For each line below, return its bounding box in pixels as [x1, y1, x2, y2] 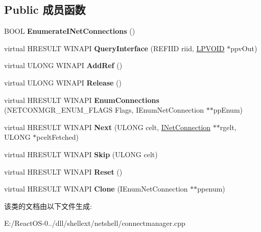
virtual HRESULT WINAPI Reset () [4, 166, 123, 177]
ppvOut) [230, 43, 257, 53]
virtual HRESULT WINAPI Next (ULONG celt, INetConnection [4, 121, 211, 132]
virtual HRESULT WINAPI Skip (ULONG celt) [4, 149, 158, 159]
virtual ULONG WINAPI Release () [4, 77, 122, 88]
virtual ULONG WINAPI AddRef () [4, 60, 123, 71]
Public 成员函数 [4, 2, 86, 17]
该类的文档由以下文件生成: [4, 200, 92, 211]
